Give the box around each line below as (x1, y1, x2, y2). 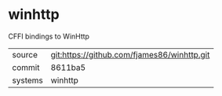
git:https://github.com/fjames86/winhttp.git (50, 49, 210, 60)
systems (12, 75, 43, 86)
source (12, 49, 38, 60)
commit (12, 61, 40, 72)
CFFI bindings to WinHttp (8, 31, 90, 41)
